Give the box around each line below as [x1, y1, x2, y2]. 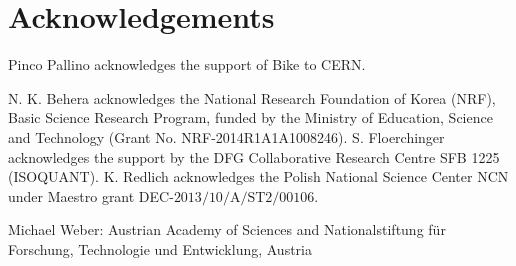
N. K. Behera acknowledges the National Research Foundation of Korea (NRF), [8, 87, 496, 108]
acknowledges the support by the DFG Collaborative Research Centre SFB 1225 [8, 146, 500, 167]
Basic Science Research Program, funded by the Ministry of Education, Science [8, 107, 493, 128]
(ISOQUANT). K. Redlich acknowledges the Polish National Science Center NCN [8, 166, 509, 187]
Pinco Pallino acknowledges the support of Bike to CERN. [8, 54, 366, 75]
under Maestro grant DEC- [8, 185, 174, 206]
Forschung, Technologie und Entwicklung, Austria [8, 238, 312, 259]
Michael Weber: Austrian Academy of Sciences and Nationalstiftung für [8, 219, 446, 240]
